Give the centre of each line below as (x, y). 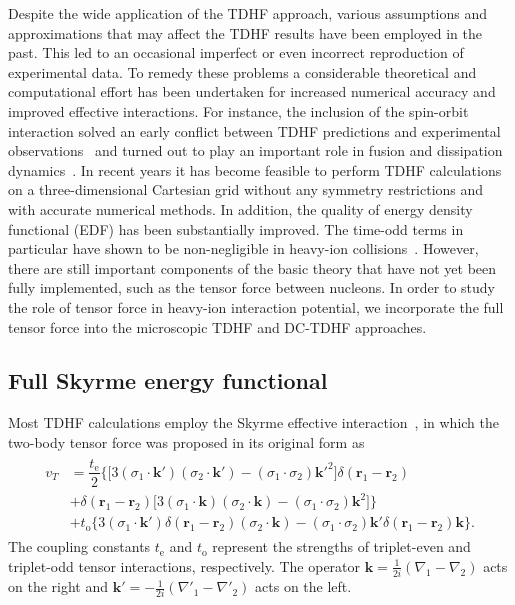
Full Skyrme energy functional (168, 380)
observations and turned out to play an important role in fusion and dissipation (255, 150)
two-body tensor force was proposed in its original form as (186, 441)
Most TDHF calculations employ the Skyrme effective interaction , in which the (253, 422)
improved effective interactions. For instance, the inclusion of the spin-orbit (238, 110)
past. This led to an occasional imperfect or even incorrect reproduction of (236, 52)
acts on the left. (303, 586)
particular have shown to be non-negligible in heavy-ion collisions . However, (243, 248)
